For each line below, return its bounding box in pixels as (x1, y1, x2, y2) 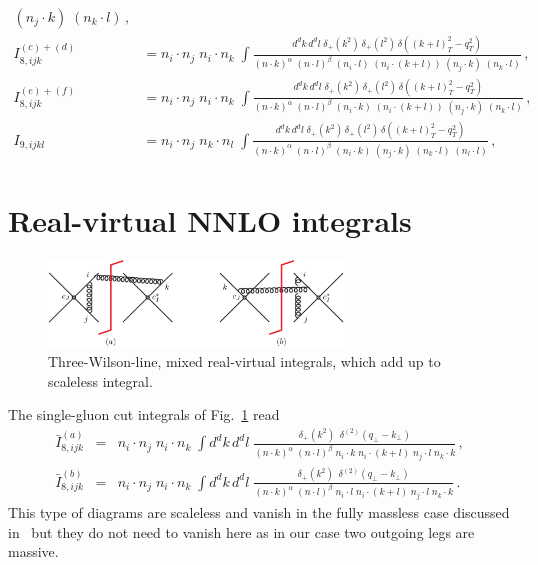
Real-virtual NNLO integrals (8, 199, 412, 240)
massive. (8, 541, 59, 562)
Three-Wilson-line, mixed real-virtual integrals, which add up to (48, 350, 441, 371)
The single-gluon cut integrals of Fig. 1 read (8, 404, 280, 425)
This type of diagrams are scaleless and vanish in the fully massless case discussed (8, 502, 510, 523)
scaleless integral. (48, 370, 153, 391)
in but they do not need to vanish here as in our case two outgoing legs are (8, 521, 475, 542)
